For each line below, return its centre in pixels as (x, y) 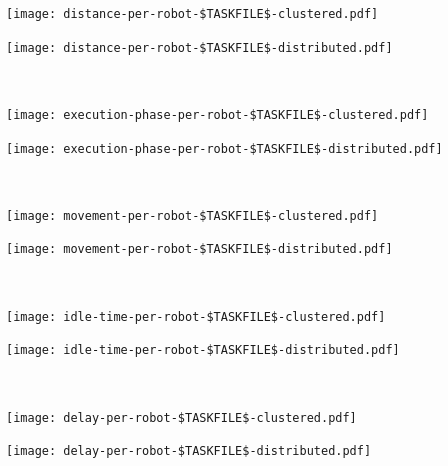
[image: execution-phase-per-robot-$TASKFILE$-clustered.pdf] (217, 114)
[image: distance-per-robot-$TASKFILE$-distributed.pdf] (199, 47)
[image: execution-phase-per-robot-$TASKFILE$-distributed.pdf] (224, 148)
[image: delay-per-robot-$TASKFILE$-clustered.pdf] (181, 417)
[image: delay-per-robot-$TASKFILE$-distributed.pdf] (189, 451)
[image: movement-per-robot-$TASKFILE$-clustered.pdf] (192, 215)
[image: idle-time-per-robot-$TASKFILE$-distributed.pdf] (203, 350)
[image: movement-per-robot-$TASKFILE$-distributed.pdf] (199, 249)
